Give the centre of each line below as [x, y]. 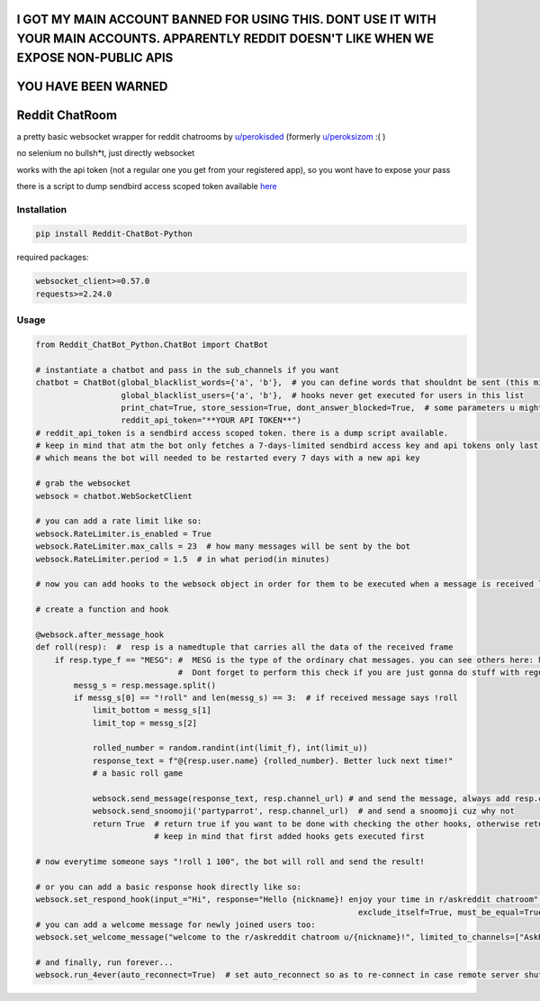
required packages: [53, 258]
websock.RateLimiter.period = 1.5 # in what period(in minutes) [183, 559]
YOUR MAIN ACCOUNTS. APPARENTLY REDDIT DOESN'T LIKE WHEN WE [225, 39]
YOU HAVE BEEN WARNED [92, 86]
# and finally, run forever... [105, 963]
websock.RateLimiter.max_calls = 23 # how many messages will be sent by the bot [223, 546]
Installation [42, 209]
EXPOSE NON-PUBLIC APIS [95, 57]
